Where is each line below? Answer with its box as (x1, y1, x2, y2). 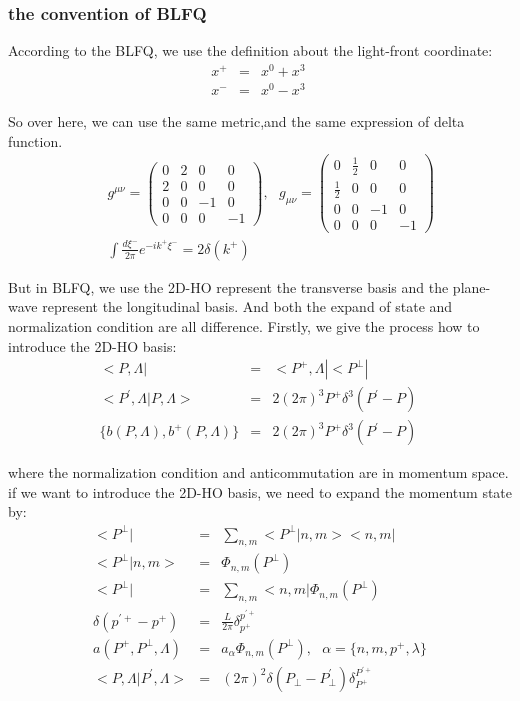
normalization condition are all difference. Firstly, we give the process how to (8, 315, 480, 336)
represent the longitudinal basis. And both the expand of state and (42, 296, 453, 317)
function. (8, 130, 63, 151)
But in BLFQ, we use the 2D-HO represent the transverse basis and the (8, 276, 449, 297)
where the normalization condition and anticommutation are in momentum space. (8, 462, 509, 483)
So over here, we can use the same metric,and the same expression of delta (8, 111, 465, 132)
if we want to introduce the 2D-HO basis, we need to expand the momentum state (8, 481, 513, 502)
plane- (452, 276, 491, 297)
